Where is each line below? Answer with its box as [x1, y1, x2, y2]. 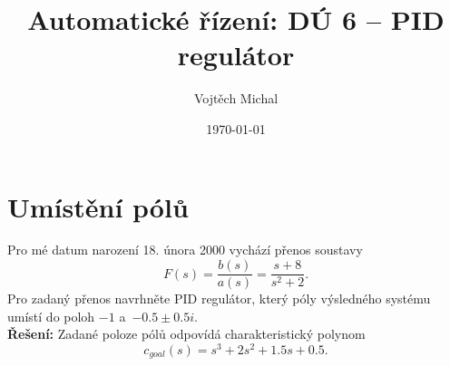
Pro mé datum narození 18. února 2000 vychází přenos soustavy [7, 240, 363, 259]
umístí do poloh [7, 306, 95, 325]
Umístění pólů [7, 188, 189, 225]
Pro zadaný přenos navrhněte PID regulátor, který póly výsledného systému [7, 289, 431, 308]
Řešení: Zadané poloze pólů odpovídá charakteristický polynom [7, 324, 366, 343]
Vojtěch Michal [193, 89, 279, 108]
